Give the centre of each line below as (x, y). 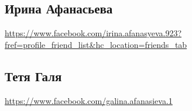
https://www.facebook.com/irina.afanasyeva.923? (93, 33)
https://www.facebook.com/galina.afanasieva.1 (89, 100)
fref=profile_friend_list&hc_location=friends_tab (96, 44)
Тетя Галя (33, 76)
